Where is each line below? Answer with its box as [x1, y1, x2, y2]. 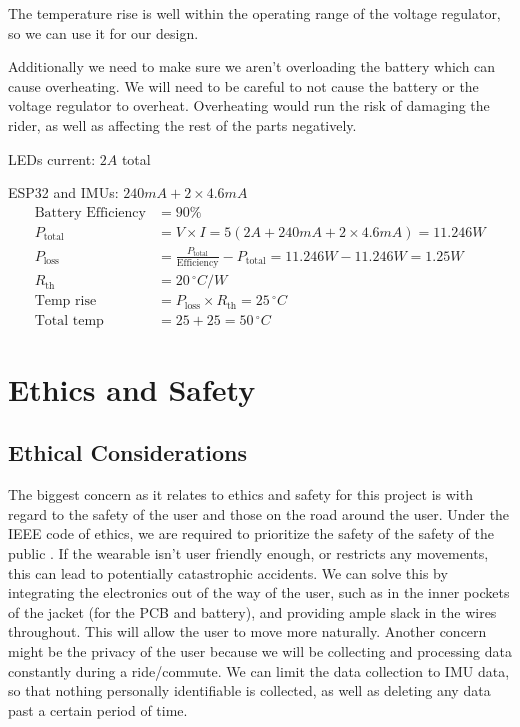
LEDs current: [8, 148, 96, 169]
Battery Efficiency [34, 205, 146, 220]
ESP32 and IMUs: [8, 182, 119, 203]
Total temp [34, 313, 104, 328]
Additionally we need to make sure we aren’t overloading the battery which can [8, 56, 496, 77]
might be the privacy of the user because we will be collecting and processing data [8, 640, 513, 661]
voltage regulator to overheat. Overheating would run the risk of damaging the [8, 95, 490, 116]
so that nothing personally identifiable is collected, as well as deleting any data [8, 680, 491, 701]
